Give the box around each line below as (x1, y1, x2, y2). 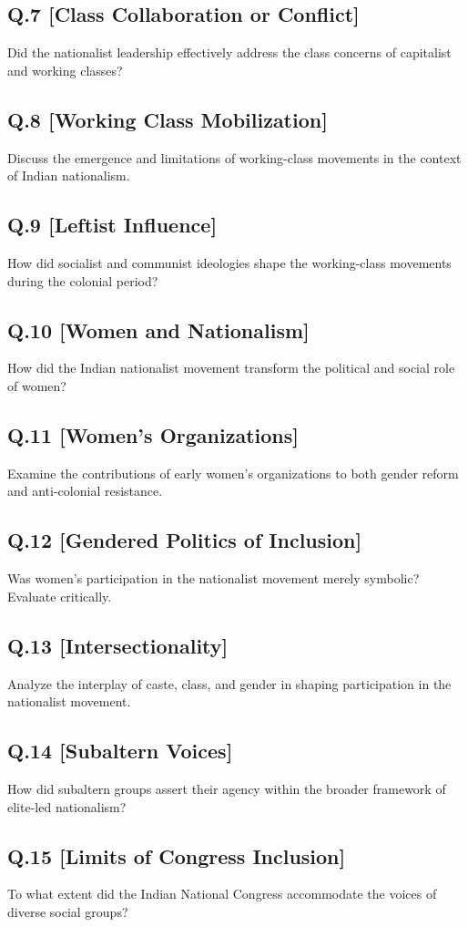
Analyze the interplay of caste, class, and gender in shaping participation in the (7, 674, 452, 693)
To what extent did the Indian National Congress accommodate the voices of (7, 884, 437, 903)
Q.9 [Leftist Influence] (7, 211, 218, 239)
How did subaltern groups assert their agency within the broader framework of (7, 778, 446, 798)
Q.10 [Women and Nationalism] (7, 315, 310, 344)
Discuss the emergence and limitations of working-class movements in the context (7, 148, 462, 167)
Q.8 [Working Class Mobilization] (7, 105, 328, 133)
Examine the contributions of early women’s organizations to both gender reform (7, 463, 459, 482)
